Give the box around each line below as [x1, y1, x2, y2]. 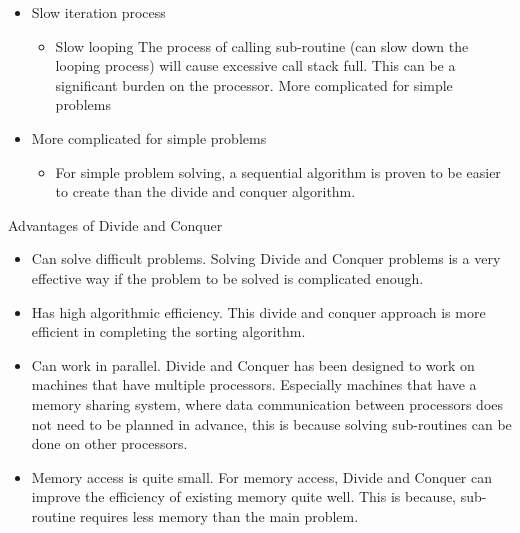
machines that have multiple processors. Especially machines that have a [31, 374, 477, 395]
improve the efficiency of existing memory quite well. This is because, [31, 486, 457, 507]
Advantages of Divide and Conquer [8, 214, 223, 235]
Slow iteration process [31, 2, 166, 22]
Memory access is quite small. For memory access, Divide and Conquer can [31, 466, 493, 487]
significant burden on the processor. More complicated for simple [55, 74, 453, 95]
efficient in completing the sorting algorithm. [31, 321, 306, 342]
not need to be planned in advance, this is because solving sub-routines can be [31, 413, 512, 434]
